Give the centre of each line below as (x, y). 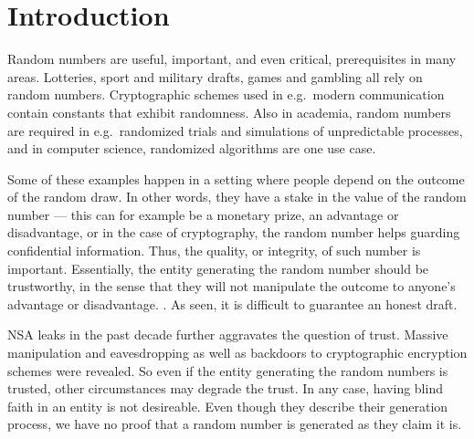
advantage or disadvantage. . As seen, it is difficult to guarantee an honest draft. (232, 303)
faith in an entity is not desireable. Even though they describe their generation (228, 406)
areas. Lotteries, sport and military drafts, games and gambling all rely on (215, 76)
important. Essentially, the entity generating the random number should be (218, 268)
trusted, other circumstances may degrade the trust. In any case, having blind (225, 388)
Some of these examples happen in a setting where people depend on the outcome (236, 178)
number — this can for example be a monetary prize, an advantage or (203, 214)
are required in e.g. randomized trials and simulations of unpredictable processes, (235, 130)
